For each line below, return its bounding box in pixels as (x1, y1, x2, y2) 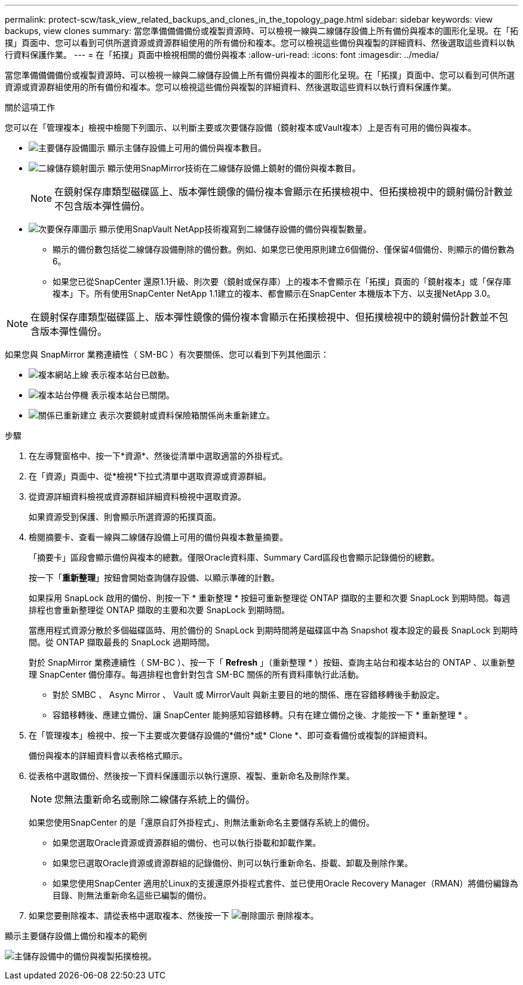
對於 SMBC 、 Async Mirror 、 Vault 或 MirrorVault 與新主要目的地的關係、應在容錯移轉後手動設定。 (53, 689, 445, 700)
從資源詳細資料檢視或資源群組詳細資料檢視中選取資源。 (29, 491, 246, 501)
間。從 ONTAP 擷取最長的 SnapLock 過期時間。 (29, 637, 215, 647)
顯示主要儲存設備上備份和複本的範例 (5, 931, 147, 941)
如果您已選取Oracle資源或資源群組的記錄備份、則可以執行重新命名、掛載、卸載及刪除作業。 (53, 858, 413, 868)
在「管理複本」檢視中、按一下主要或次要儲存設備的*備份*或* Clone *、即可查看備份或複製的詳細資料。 (29, 730, 433, 740)
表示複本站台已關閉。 (90, 390, 174, 400)
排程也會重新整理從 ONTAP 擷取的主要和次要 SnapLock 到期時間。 (29, 605, 290, 615)
